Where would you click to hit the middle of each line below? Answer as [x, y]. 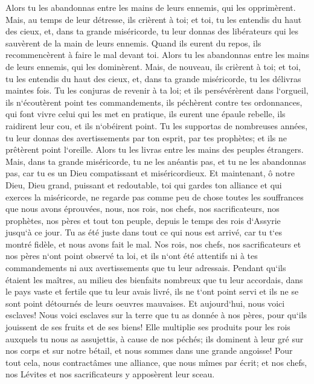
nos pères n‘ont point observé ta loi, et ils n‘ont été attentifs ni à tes [132, 256]
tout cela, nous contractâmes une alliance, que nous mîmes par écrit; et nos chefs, [156, 362]
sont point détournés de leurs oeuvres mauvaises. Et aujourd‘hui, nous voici [145, 303]
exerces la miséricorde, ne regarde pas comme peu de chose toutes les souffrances [155, 197]
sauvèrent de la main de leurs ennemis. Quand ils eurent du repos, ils [133, 43]
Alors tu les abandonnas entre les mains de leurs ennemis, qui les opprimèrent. [151, 7]
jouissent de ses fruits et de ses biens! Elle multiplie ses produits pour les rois [148, 327]
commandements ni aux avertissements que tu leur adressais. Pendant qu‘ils [146, 268]
